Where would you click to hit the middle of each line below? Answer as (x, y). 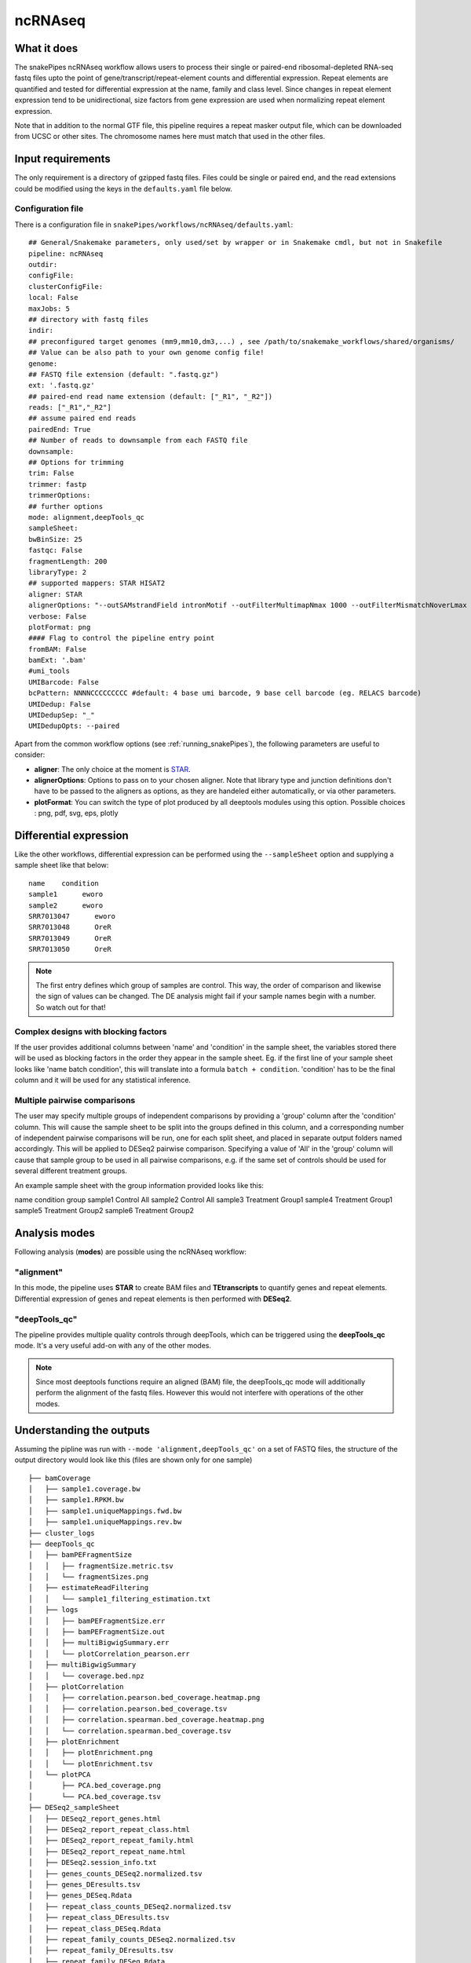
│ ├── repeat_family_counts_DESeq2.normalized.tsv (132, 1939)
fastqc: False (55, 550)
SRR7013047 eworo (72, 916)
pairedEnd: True (60, 429)
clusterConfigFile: (66, 286)
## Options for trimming (76, 462)
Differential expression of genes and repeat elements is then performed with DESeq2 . (153, 1299)
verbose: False (58, 616)
